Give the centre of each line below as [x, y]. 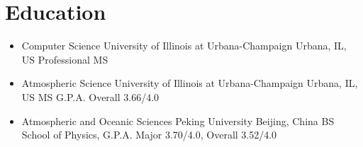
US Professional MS [65, 59]
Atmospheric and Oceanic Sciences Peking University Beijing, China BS [178, 120]
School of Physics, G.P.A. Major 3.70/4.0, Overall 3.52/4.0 [149, 135]
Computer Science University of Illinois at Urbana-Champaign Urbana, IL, [184, 46]
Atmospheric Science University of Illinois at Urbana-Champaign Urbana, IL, [190, 83]
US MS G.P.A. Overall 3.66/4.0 [90, 96]
